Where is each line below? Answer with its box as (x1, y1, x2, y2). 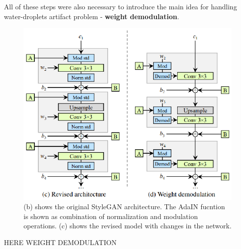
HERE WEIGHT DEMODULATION (4, 237, 117, 248)
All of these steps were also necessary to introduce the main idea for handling (4, 1, 237, 11)
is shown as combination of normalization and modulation (24, 211, 198, 221)
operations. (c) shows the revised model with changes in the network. (24, 221, 232, 231)
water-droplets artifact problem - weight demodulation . (4, 11, 179, 21)
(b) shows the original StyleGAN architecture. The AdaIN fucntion (24, 201, 225, 212)
